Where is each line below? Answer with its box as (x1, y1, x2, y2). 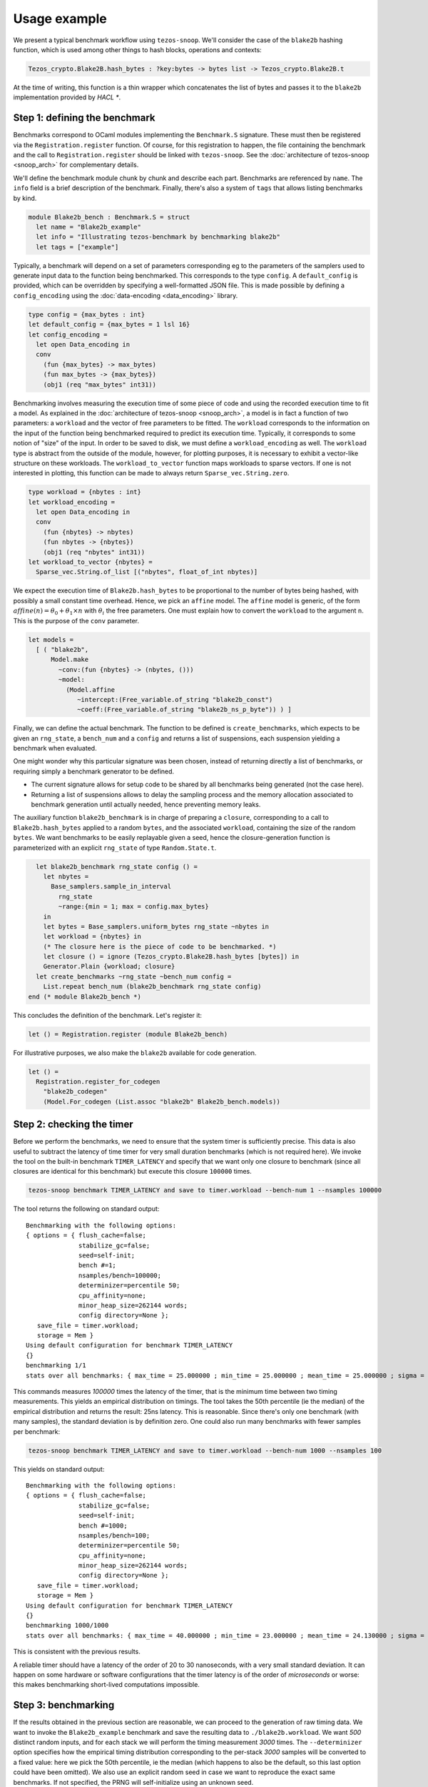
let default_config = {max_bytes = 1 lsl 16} (28, 320, 190, 329)
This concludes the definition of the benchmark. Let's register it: (13, 1011, 203, 1019)
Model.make (51, 655, 89, 664)
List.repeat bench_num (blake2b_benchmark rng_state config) (43, 983, 262, 991)
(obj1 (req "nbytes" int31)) (43, 548, 146, 556)
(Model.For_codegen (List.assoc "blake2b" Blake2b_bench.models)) (43, 1097, 281, 1106)
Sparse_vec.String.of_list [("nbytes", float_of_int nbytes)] (36, 568, 258, 576)
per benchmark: (13, 1427, 61, 1436)
